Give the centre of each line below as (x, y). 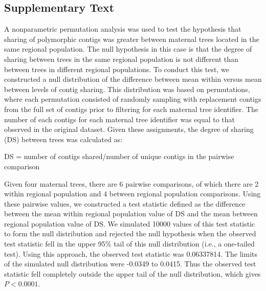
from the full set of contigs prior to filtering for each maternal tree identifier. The (131, 109)
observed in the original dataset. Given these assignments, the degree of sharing (129, 129)
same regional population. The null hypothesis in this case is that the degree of (128, 49)
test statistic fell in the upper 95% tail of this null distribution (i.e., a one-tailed (129, 244)
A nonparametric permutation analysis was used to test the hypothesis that (123, 29)
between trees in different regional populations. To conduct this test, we (117, 69)
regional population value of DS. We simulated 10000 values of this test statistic (130, 223)
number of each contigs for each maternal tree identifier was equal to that (120, 119)
